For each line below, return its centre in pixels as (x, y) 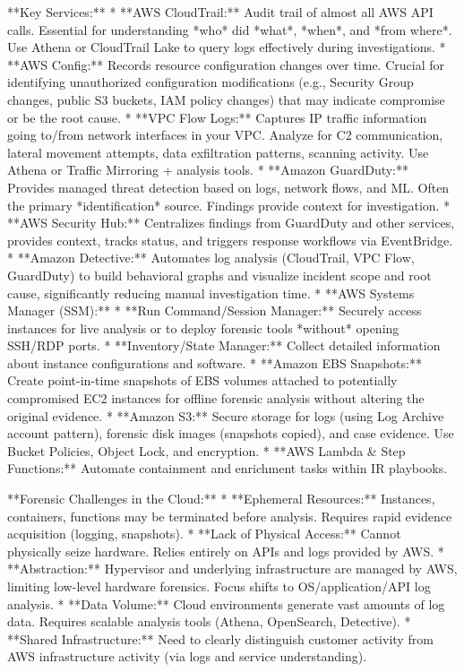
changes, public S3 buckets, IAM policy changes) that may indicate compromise (226, 99)
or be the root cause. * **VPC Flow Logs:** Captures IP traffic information (217, 117)
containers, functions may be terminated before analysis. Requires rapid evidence (230, 516)
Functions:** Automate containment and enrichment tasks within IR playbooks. (228, 468)
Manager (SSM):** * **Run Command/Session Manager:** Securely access (215, 310)
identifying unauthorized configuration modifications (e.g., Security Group (211, 82)
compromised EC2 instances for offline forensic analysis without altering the (216, 398)
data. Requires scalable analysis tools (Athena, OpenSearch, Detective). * (209, 621)
